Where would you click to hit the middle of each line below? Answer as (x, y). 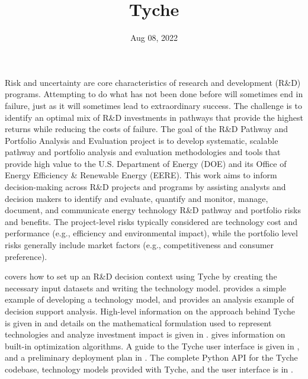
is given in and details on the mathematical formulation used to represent (138, 322)
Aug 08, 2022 (154, 38)
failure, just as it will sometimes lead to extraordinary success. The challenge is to (153, 105)
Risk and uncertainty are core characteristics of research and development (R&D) (153, 82)
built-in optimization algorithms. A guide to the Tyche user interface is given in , (152, 346)
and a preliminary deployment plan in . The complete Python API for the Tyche (151, 357)
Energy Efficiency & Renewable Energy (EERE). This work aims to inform (141, 175)
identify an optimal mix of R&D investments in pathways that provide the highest (154, 117)
